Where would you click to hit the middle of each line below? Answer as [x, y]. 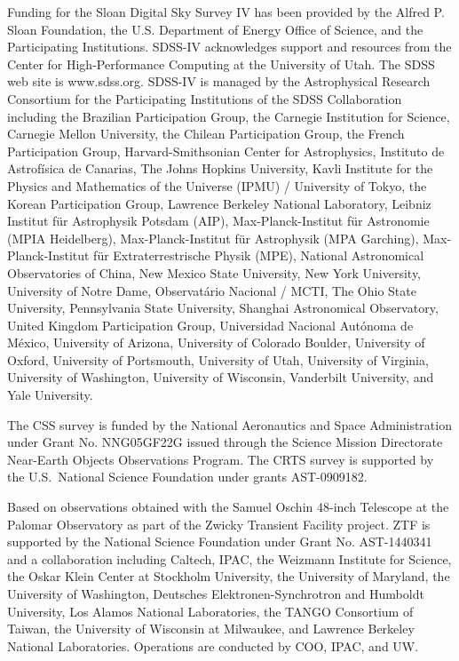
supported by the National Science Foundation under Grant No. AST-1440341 [220, 542]
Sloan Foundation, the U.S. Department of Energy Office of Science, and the [215, 29]
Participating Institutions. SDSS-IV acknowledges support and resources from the [229, 47]
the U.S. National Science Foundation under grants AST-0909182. [187, 477]
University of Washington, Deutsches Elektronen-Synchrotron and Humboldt [216, 593]
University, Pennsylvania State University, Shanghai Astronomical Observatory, [223, 308]
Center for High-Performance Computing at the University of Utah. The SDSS [221, 64]
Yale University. [50, 395]
